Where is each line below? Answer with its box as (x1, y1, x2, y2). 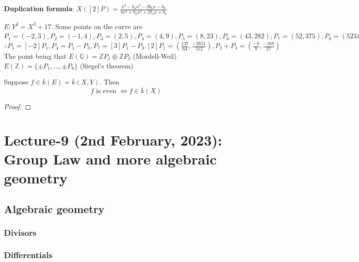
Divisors (4, 227, 36, 239)
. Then (99, 77, 119, 87)
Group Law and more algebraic (4, 148, 217, 168)
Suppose (4, 77, 29, 87)
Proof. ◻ (4, 101, 31, 111)
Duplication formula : (4, 3, 74, 14)
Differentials (4, 248, 52, 261)
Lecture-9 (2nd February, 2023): (4, 130, 222, 149)
